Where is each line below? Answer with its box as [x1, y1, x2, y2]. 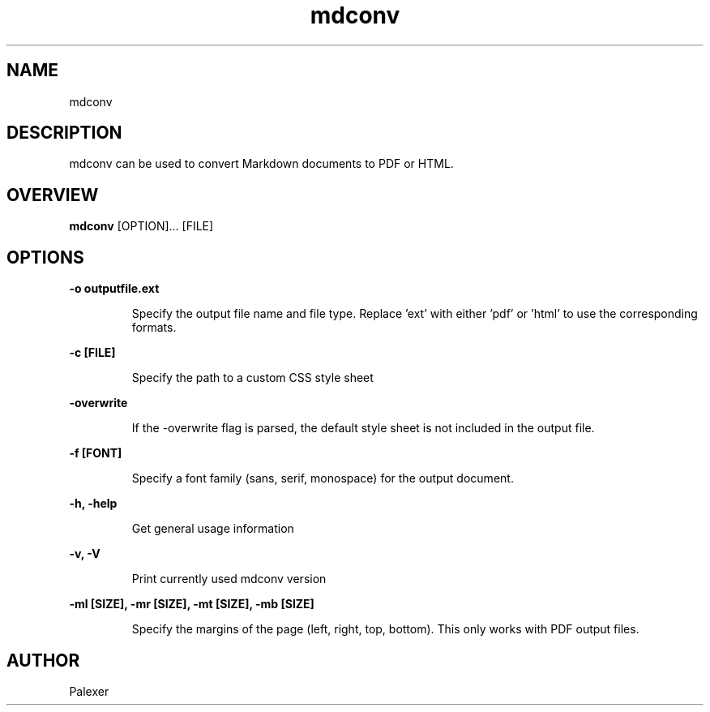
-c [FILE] [69, 345, 116, 360]
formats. [131, 320, 177, 335]
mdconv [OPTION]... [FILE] [69, 219, 214, 234]
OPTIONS [6, 247, 84, 268]
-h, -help [69, 496, 118, 511]
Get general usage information [131, 521, 294, 536]
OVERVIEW [6, 184, 99, 205]
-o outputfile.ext [69, 281, 160, 296]
